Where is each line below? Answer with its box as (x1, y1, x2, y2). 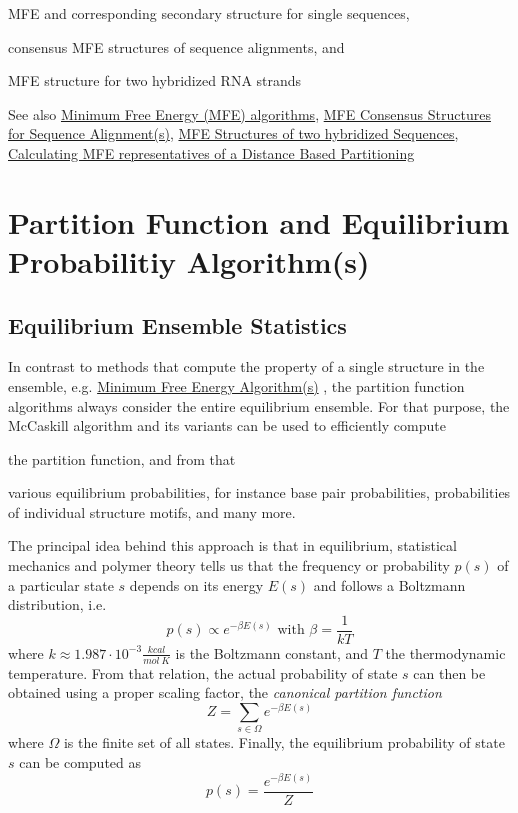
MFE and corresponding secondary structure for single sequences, (8, 3, 410, 23)
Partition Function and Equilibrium (8, 201, 510, 242)
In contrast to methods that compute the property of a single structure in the (8, 356, 485, 377)
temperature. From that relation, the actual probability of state (8, 662, 398, 683)
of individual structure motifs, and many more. (8, 501, 296, 522)
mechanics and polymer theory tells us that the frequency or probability (8, 555, 450, 576)
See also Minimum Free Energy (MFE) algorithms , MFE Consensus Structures (8, 103, 491, 124)
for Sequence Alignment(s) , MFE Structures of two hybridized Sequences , (8, 123, 459, 144)
